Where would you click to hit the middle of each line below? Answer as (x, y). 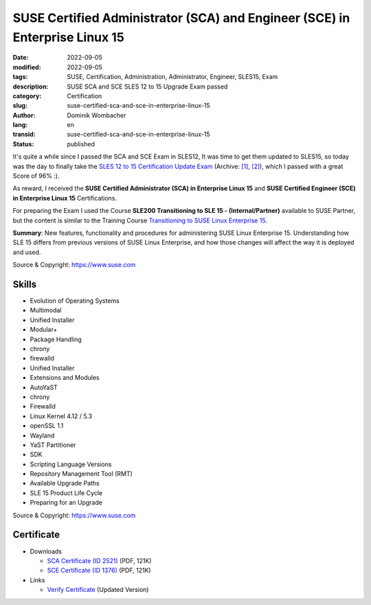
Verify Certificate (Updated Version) (98, 590)
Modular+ (44, 330)
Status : (23, 144)
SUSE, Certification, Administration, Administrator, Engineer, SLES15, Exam (172, 77)
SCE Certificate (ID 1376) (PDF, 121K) (99, 571)
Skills (25, 284)
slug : (20, 106)
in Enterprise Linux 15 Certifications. (65, 198)
